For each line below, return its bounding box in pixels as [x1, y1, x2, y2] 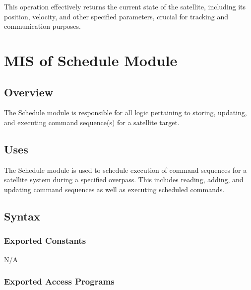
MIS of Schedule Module [4, 50, 178, 70]
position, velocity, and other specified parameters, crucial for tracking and [4, 11, 229, 21]
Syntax [4, 208, 40, 223]
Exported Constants [4, 234, 86, 247]
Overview [4, 84, 54, 99]
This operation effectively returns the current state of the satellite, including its [4, 1, 246, 11]
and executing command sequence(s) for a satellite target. [4, 117, 180, 127]
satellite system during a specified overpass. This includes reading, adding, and [4, 174, 244, 185]
